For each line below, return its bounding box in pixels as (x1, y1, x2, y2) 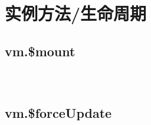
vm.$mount (5, 41, 75, 60)
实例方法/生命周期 (5, 1, 147, 25)
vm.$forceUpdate (5, 103, 112, 121)
